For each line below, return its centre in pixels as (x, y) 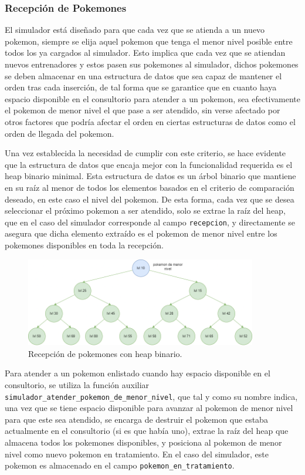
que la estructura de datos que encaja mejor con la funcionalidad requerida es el (149, 164)
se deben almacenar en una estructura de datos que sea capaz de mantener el (143, 75)
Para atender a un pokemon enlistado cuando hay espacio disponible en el (138, 373)
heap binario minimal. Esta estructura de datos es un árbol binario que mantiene (150, 176)
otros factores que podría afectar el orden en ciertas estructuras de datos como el (150, 121)
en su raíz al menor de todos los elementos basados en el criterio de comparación (150, 187)
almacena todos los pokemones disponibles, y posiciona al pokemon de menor (143, 442)
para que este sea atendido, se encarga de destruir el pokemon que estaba (136, 419)
